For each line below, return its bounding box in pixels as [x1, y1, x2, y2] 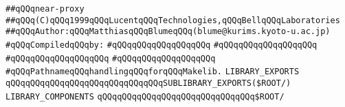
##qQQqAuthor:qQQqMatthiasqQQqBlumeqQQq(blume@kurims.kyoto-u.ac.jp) [5, 27, 331, 37]
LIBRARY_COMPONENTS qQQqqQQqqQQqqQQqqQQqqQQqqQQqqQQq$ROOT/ [5, 91, 285, 102]
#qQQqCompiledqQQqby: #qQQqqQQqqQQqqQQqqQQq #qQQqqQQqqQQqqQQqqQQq [5, 40, 318, 50]
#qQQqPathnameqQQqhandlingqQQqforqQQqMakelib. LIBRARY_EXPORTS [5, 67, 300, 77]
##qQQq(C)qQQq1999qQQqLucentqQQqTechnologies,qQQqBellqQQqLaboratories [5, 15, 340, 25]
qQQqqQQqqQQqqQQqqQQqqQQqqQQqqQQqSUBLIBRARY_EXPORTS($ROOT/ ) [5, 78, 291, 88]
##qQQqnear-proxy [5, 4, 85, 14]
